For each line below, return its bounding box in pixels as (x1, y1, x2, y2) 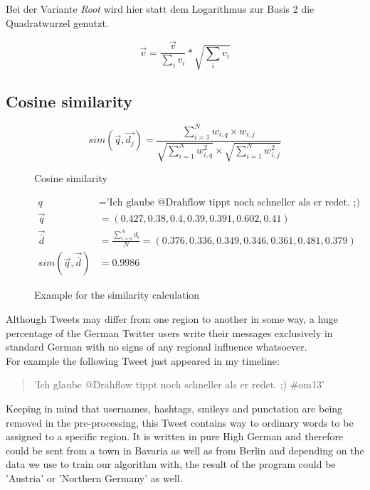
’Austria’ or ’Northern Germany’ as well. (6, 470, 183, 485)
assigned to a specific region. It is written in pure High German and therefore (6, 429, 344, 444)
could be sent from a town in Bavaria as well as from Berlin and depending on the (6, 442, 364, 457)
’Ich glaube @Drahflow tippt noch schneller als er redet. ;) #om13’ (33, 377, 324, 392)
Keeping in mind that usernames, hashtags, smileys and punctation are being (6, 400, 343, 415)
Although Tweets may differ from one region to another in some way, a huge (6, 311, 338, 326)
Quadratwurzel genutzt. (6, 15, 109, 30)
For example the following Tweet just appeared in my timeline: (6, 353, 280, 368)
